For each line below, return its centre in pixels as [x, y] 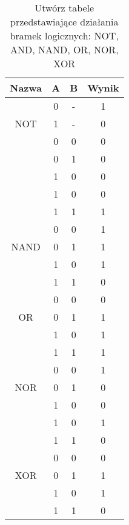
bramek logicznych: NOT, [64, 35]
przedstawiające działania [64, 22]
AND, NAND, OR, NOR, [64, 49]
